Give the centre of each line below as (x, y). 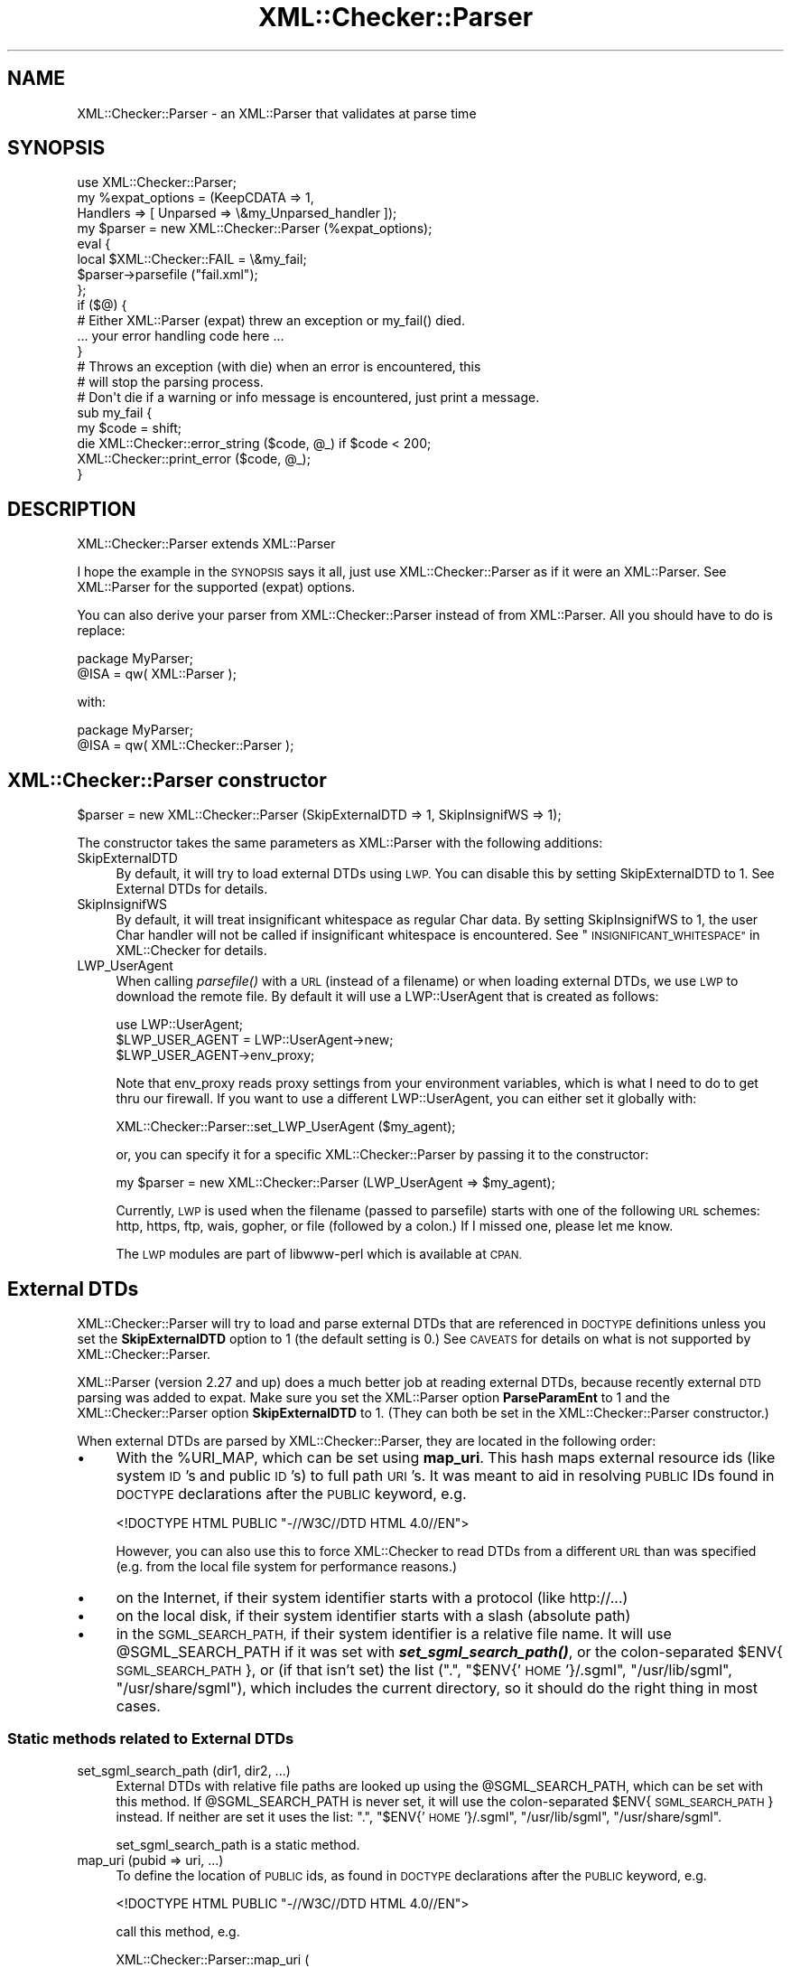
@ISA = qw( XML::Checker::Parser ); (186, 745)
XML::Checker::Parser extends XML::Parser (206, 544)
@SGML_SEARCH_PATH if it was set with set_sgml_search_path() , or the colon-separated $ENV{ (449, 1651)
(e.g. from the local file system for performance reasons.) (287, 1566)
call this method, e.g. (178, 1931)
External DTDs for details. (192, 889)
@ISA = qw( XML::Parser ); (157, 674)
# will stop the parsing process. (170, 382)
